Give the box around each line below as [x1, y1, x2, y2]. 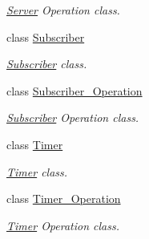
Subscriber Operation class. [6, 109, 139, 126]
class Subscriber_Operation [6, 82, 143, 99]
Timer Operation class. [6, 217, 120, 233]
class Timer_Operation [6, 190, 121, 207]
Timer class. [6, 163, 68, 180]
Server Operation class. [6, 2, 120, 18]
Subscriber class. [6, 55, 87, 72]
